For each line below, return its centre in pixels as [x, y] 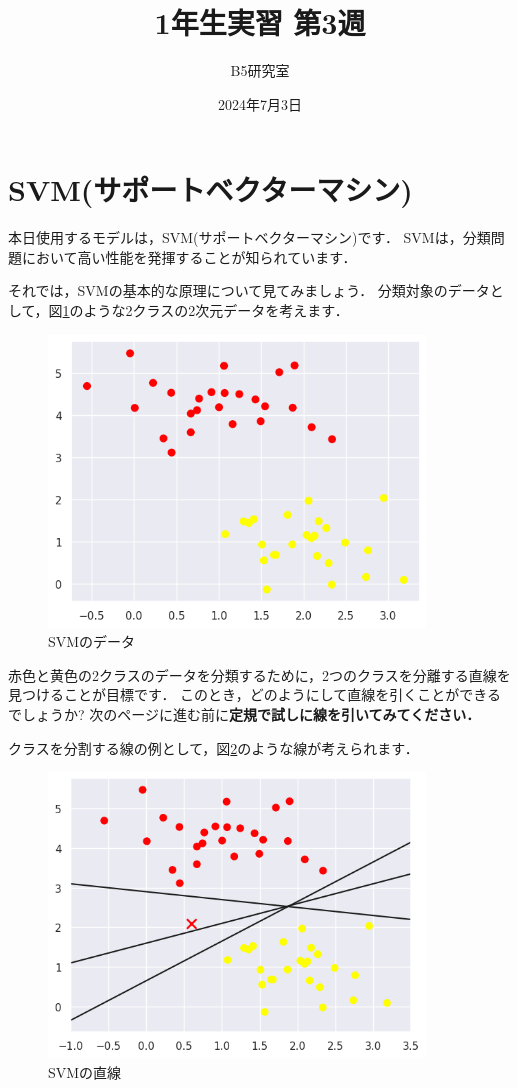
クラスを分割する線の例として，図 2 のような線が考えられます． [213, 747]
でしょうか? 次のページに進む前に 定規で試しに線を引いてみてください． [244, 713]
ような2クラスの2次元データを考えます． [216, 310]
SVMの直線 [85, 1071]
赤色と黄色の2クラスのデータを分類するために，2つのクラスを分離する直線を [259, 674]
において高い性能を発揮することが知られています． [189, 256]
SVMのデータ [92, 641]
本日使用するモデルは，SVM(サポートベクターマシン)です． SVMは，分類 [249, 237]
